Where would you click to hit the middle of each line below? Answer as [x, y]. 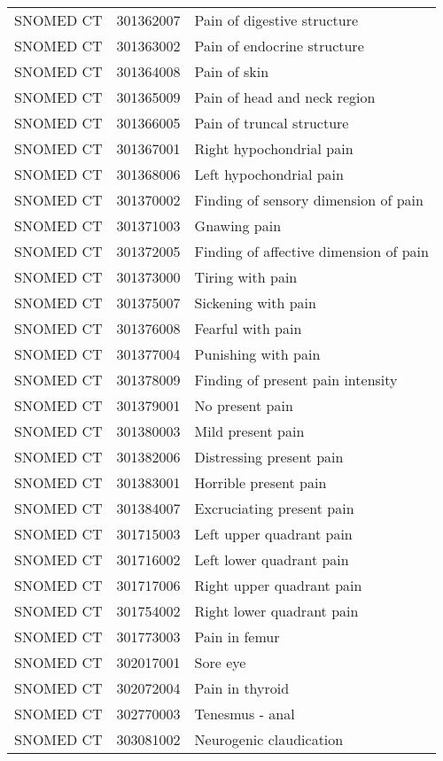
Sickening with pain [255, 303]
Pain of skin [232, 71]
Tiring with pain [246, 277]
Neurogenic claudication [269, 739]
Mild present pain [249, 431]
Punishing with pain [257, 354]
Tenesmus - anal [245, 714]
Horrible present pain [260, 482]
